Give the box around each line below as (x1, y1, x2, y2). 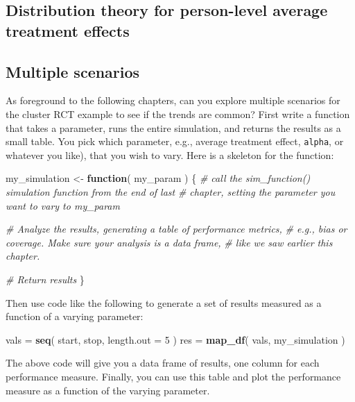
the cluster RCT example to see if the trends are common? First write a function (6, 106, 350, 121)
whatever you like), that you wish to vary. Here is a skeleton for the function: (6, 147, 334, 162)
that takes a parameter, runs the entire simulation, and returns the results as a (6, 120, 341, 135)
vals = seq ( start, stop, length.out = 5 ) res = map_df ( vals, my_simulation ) (6, 332, 345, 346)
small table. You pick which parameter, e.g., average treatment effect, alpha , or (6, 134, 344, 149)
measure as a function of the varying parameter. (6, 383, 210, 397)
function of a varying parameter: (6, 309, 144, 324)
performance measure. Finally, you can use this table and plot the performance (6, 369, 341, 383)
